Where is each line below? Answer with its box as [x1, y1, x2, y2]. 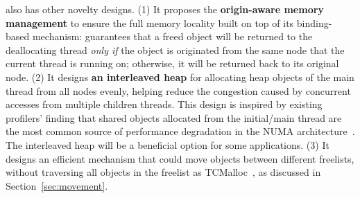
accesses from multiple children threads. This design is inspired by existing [6, 97, 323, 111]
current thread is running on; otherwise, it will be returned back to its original [6, 56, 339, 71]
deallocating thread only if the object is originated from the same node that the [6, 42, 345, 57]
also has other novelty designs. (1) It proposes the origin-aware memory [6, 2, 324, 16]
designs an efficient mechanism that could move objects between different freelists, [6, 151, 354, 165]
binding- [296, 15, 332, 30]
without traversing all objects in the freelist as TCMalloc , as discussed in [6, 165, 321, 179]
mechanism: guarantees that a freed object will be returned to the [32, 29, 313, 44]
